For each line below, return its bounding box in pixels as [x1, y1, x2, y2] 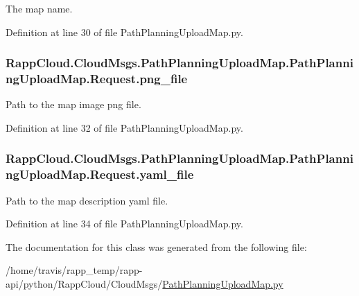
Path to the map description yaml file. [6, 193, 168, 207]
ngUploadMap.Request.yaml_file [6, 166, 194, 183]
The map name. [6, 1, 73, 15]
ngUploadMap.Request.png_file [6, 70, 188, 87]
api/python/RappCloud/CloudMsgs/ [6, 277, 163, 291]
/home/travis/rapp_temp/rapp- [6, 263, 143, 277]
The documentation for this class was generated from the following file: [6, 239, 307, 254]
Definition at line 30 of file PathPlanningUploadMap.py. [6, 24, 243, 39]
